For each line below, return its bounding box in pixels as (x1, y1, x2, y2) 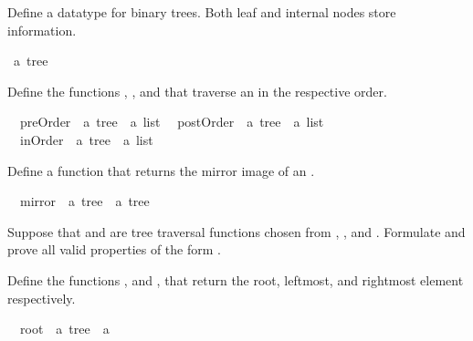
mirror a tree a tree (19, 191, 150, 211)
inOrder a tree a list (19, 129, 153, 149)
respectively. (7, 288, 76, 307)
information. (7, 20, 77, 39)
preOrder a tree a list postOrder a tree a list (19, 112, 324, 131)
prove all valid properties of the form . (7, 240, 221, 259)
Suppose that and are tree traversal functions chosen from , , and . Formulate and (7, 222, 466, 241)
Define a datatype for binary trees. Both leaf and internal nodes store (7, 3, 396, 21)
